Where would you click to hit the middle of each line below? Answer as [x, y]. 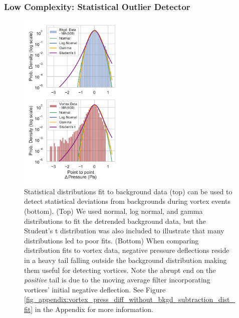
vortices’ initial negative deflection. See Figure [95, 289]
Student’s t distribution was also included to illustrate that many [124, 231]
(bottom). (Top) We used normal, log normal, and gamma [113, 211]
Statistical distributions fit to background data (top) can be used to [128, 191]
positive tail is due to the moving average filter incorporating [117, 280]
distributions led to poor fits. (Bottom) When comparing [111, 240]
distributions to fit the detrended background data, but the [115, 221]
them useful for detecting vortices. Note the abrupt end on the [120, 270]
